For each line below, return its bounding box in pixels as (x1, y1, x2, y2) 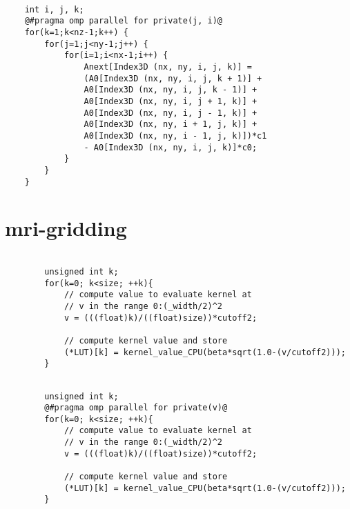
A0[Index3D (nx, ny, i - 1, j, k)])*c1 (84, 130, 267, 141)
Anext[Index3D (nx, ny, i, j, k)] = (84, 61, 252, 72)
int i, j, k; (24, 4, 84, 14)
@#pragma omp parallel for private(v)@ (44, 403, 228, 413)
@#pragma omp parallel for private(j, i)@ (24, 16, 222, 26)
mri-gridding (5, 214, 127, 242)
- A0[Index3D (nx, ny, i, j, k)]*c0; (84, 142, 257, 152)
